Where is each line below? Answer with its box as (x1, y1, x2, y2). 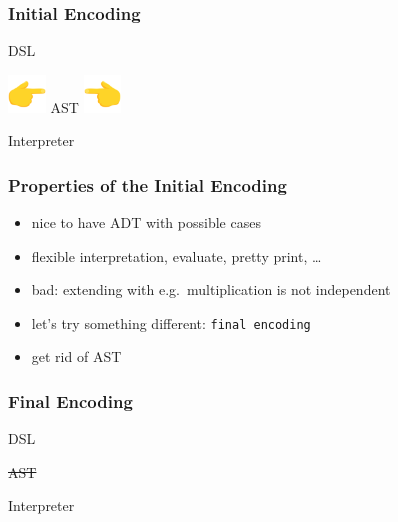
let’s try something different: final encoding (31, 312, 311, 333)
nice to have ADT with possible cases (31, 212, 261, 232)
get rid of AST (31, 346, 122, 367)
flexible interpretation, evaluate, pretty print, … (31, 245, 322, 266)
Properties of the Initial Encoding (8, 172, 287, 197)
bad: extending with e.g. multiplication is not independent (31, 279, 391, 300)
